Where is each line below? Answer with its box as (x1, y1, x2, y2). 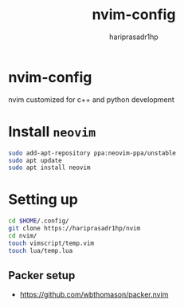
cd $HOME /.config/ (8, 217, 69, 225)
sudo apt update (8, 156, 62, 164)
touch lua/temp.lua (8, 246, 73, 254)
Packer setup (8, 269, 76, 282)
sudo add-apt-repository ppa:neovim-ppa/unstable (8, 149, 177, 157)
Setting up (8, 191, 78, 209)
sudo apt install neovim (8, 163, 91, 172)
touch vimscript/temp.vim (8, 239, 94, 247)
